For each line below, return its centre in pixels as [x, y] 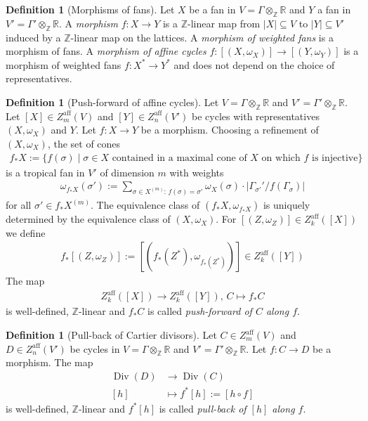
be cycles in [95, 348]
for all [19, 205]
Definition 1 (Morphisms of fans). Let [90, 9]
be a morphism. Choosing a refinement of [230, 130]
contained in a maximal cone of [179, 158]
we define [26, 232]
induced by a [33, 37]
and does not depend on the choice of [254, 64]
